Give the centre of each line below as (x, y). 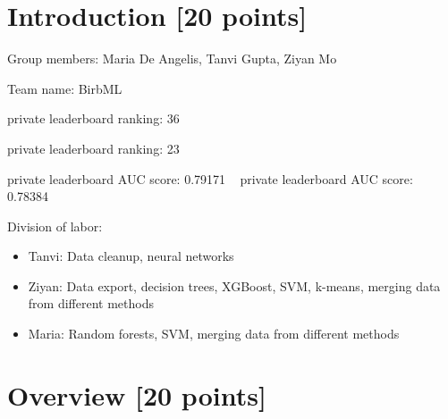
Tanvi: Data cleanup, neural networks (131, 256)
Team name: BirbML (65, 88)
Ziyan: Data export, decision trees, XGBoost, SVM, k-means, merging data (234, 285)
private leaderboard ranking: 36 (93, 118)
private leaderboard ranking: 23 (93, 148)
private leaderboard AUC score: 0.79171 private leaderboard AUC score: (210, 178)
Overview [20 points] (137, 394)
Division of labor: (55, 226)
